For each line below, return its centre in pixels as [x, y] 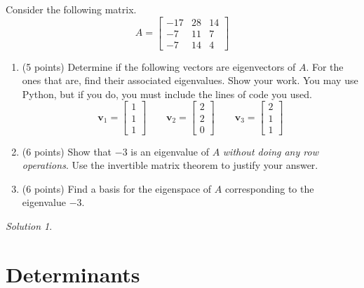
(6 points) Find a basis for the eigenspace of [117, 188]
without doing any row [270, 151]
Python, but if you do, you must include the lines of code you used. [167, 94]
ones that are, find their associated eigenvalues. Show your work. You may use [190, 80]
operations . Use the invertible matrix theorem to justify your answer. [170, 165]
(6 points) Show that [67, 151]
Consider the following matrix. [71, 9]
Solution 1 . [29, 225]
